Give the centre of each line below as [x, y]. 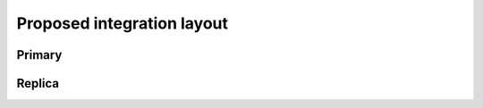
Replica [38, 83]
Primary [39, 55]
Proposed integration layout [122, 23]
